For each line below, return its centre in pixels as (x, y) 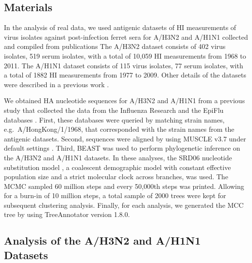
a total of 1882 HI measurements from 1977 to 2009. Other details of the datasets (125, 75)
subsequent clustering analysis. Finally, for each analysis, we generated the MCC (124, 205)
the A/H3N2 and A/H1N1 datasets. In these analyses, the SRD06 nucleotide (118, 157)
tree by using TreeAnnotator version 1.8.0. (67, 214)
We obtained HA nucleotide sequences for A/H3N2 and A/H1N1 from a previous (125, 101)
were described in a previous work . (57, 84)
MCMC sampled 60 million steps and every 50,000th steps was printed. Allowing (124, 186)
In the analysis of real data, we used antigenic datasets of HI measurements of (120, 27)
